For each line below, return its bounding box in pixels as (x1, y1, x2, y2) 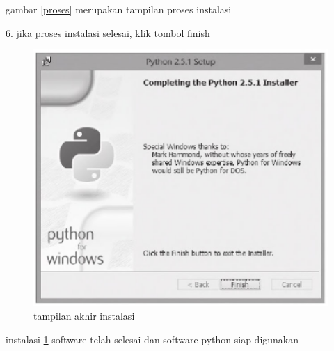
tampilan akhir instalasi (33, 309, 135, 323)
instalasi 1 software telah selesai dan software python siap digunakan (6, 331, 299, 346)
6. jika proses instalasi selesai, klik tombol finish (6, 25, 210, 40)
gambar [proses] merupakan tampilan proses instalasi (6, 2, 232, 16)
